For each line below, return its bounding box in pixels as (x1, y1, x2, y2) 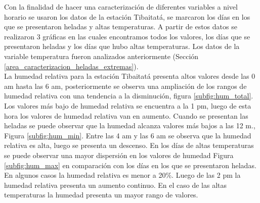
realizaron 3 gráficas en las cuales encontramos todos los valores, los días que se (4, 31, 250, 41)
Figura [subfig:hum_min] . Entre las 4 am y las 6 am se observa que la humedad (4, 130, 251, 140)
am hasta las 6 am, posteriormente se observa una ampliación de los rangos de (4, 80, 247, 91)
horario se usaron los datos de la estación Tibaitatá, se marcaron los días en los (4, 11, 250, 22)
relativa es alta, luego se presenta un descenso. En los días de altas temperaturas (4, 140, 254, 150)
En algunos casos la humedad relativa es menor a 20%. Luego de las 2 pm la (4, 170, 241, 180)
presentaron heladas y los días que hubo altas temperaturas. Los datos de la (4, 41, 240, 52)
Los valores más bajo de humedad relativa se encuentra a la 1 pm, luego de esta (4, 100, 251, 111)
